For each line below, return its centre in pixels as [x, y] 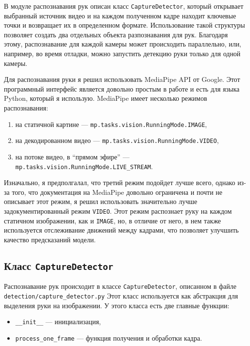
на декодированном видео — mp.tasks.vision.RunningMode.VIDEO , [117, 140]
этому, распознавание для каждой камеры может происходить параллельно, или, [123, 44]
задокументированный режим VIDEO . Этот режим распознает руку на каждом [118, 211]
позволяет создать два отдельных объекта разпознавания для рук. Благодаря [116, 34]
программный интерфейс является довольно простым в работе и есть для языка [122, 88]
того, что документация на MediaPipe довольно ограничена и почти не [117, 192]
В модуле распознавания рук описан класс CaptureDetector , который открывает [124, 6]
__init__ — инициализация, [58, 322]
